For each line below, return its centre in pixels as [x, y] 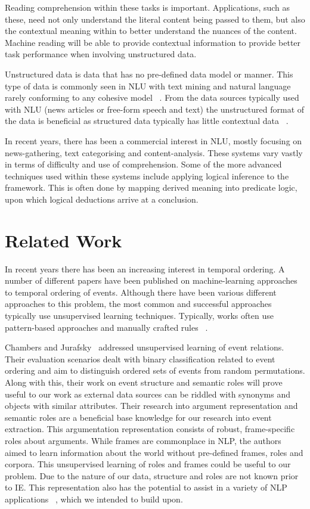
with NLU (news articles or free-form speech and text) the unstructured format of [155, 109]
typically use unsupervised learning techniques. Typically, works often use [139, 315]
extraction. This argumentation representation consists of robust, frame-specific [150, 429]
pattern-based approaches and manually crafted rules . [106, 327]
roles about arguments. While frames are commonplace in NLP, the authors [143, 440]
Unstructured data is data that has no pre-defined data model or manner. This [149, 74]
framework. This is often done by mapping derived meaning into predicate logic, [151, 187]
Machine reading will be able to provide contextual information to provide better [153, 42]
